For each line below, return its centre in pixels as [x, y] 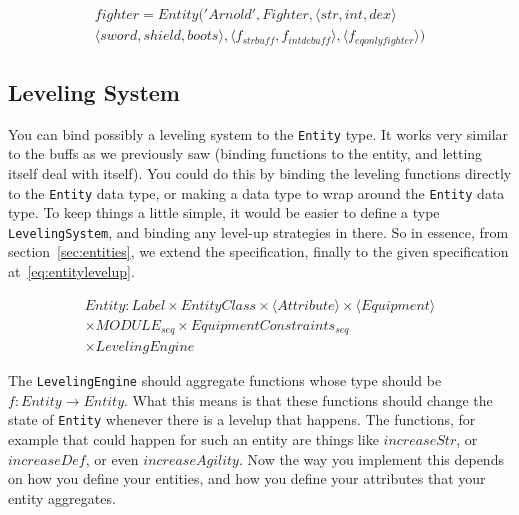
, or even [112, 458]
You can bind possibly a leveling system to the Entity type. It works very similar [258, 133]
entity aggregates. [62, 497]
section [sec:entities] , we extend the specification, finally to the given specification [258, 251]
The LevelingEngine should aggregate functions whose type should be [225, 380]
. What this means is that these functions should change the [308, 399]
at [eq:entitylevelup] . [71, 271]
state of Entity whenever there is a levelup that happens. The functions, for [242, 419]
